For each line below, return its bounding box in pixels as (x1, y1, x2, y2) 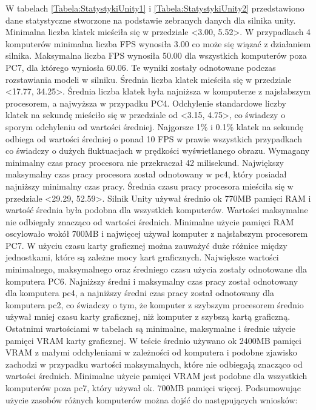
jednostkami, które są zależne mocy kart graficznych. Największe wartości (5, 251, 279, 263)
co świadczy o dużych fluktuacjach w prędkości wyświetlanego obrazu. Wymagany (5, 144, 310, 157)
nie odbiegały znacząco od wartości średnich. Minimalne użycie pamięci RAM (5, 215, 294, 228)
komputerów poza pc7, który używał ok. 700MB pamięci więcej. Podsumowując (5, 382, 301, 394)
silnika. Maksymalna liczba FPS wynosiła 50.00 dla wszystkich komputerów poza (5, 49, 307, 62)
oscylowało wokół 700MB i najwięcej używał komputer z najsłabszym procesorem (5, 227, 308, 240)
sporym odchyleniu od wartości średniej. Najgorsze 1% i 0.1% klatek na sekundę (5, 120, 303, 133)
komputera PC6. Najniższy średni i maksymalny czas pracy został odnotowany (5, 274, 298, 287)
